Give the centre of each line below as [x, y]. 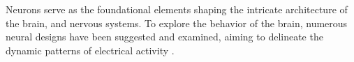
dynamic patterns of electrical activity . [90, 50]
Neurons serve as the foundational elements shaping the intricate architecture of [177, 9]
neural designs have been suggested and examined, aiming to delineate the [164, 37]
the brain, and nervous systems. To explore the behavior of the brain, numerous [177, 23]
